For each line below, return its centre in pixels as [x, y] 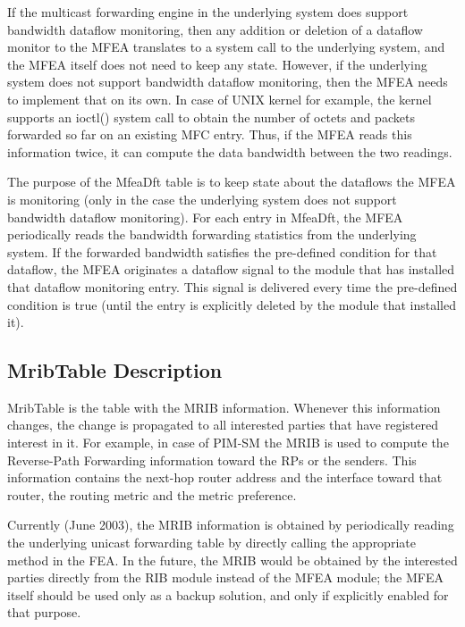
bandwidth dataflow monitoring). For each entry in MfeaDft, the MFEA [205, 217]
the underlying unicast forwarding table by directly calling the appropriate [211, 543]
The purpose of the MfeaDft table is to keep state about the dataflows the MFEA [232, 182]
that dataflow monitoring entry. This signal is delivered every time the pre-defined [232, 286]
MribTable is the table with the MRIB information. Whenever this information [224, 407]
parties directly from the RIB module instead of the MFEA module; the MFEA [225, 577]
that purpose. [44, 612]
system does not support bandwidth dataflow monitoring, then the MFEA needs [228, 82]
